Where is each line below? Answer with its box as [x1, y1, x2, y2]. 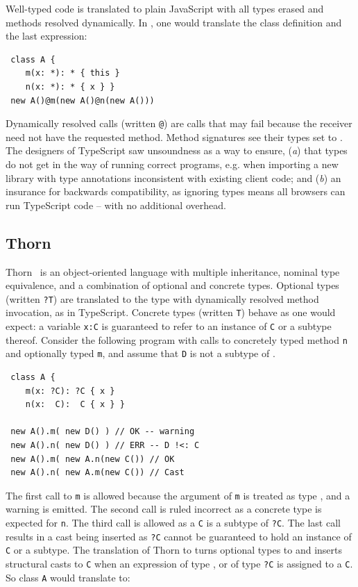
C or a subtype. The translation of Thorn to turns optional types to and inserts [6, 543, 343, 557]
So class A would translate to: [6, 570, 130, 584]
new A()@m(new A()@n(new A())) [10, 95, 155, 106]
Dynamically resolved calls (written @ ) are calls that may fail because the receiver [6, 116, 352, 131]
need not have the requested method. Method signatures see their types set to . [6, 129, 343, 144]
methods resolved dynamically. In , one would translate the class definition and [6, 15, 342, 29]
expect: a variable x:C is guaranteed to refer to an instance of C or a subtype [6, 319, 332, 333]
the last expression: [6, 28, 87, 43]
